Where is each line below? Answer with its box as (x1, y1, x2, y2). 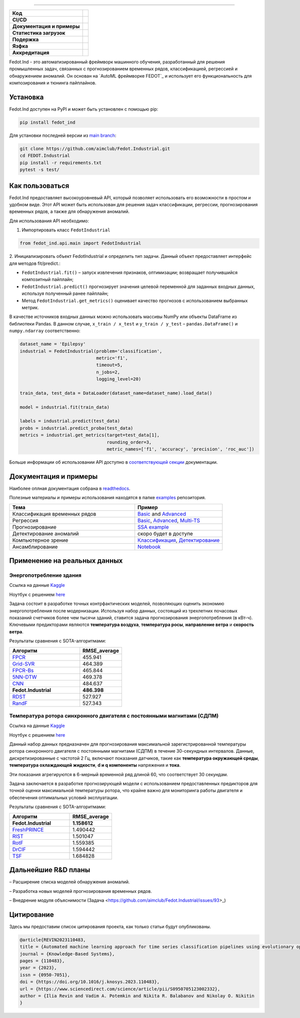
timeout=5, (96, 362, 123, 368)
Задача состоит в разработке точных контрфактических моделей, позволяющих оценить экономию (9, 601, 224, 607)
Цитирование (9, 910, 54, 919)
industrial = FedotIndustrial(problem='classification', (19, 348, 162, 354)
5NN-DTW (12, 673, 37, 681)
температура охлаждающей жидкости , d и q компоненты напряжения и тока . (9, 762, 181, 768)
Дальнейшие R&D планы (9, 866, 90, 874)
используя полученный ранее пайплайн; (21, 290, 108, 296)
